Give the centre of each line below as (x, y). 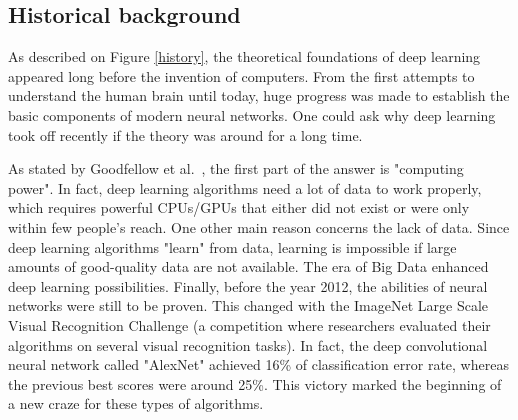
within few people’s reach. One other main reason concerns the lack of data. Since (259, 226)
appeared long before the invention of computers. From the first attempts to (241, 75)
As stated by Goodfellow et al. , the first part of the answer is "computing (236, 168)
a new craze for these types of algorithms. (136, 403)
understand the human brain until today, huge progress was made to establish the (259, 95)
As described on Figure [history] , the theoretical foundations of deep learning (244, 56)
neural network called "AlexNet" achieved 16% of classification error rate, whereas (258, 364)
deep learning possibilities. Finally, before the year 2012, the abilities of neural (248, 285)
